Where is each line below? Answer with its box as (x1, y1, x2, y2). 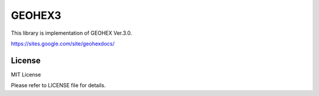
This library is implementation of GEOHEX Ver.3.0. (11, 29, 132, 37)
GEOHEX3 (11, 9, 61, 22)
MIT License (11, 71, 41, 78)
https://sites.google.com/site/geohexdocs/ (11, 40, 115, 47)
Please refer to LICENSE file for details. (11, 82, 106, 89)
